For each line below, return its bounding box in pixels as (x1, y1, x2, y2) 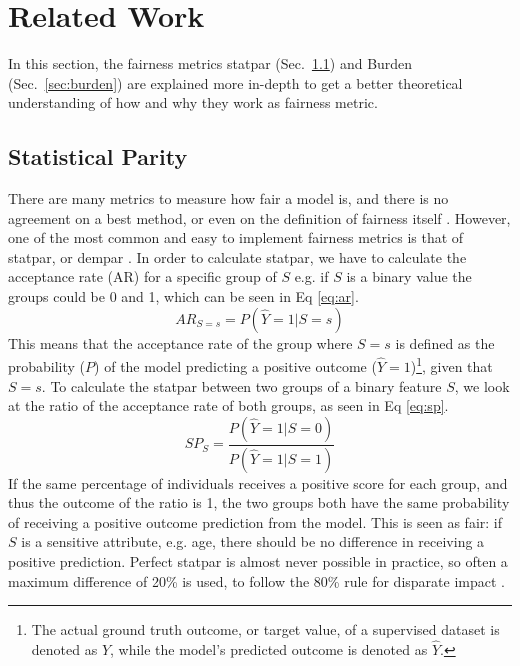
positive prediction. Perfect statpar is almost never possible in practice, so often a (8, 550, 508, 571)
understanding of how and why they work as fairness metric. (8, 92, 378, 113)
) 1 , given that (410, 353, 493, 376)
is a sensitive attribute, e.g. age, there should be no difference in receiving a (21, 531, 485, 552)
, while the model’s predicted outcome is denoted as (110, 638, 428, 659)
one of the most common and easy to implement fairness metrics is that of (8, 227, 464, 248)
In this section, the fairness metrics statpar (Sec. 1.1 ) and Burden (8, 53, 413, 74)
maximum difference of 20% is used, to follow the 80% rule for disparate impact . (8, 570, 505, 591)
